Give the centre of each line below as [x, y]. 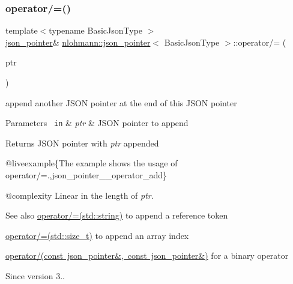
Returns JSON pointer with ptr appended [82, 143]
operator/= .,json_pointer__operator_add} [86, 175]
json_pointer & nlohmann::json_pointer [78, 42]
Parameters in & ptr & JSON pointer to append [97, 123]
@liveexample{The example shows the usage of [92, 163]
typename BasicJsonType [96, 30]
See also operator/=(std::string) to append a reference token [117, 215]
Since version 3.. [35, 276]
